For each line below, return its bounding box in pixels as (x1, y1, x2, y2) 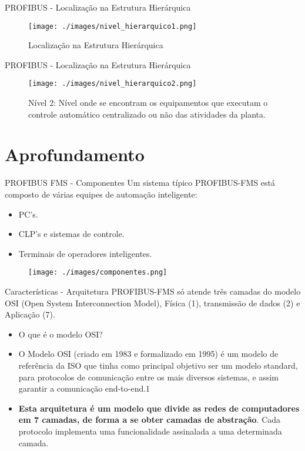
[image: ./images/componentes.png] (28, 268, 167, 277)
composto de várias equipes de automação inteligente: (5, 188, 197, 200)
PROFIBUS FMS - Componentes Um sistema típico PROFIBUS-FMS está (5, 176, 275, 189)
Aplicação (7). (5, 308, 55, 320)
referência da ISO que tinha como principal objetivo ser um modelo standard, (18, 359, 298, 371)
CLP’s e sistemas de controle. (18, 228, 125, 240)
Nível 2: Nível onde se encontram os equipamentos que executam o (28, 96, 268, 109)
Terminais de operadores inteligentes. (18, 247, 152, 259)
